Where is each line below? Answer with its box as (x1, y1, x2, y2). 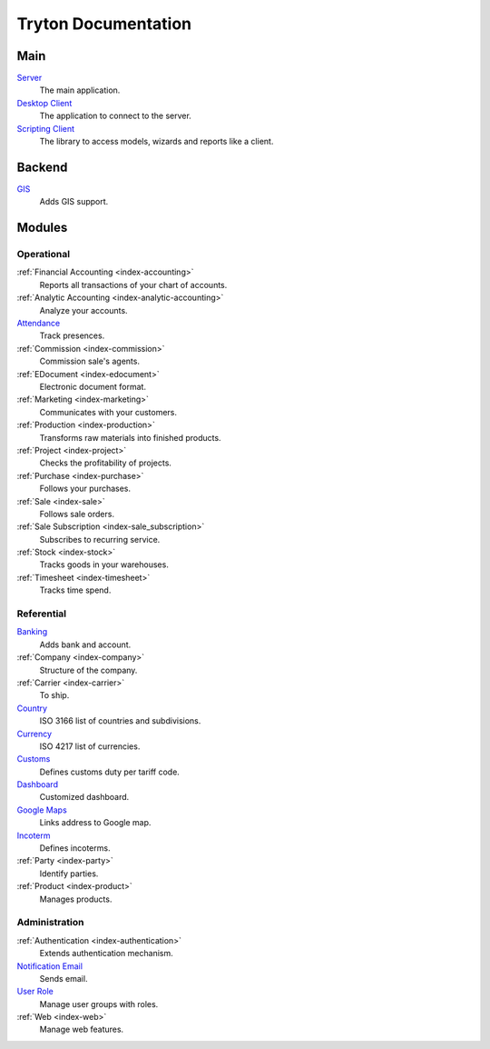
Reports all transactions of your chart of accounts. (39, 279, 228, 290)
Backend (16, 159, 68, 175)
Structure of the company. (39, 664, 138, 675)
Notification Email (16, 960, 83, 972)
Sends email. (39, 973, 88, 984)
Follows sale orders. (39, 508, 115, 519)
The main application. (39, 85, 121, 95)
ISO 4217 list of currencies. (39, 741, 141, 752)
